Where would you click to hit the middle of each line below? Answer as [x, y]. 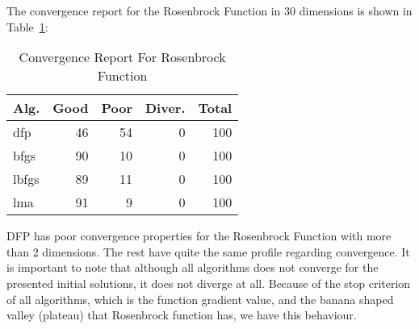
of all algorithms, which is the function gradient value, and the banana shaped [200, 299]
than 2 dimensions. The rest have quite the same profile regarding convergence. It [208, 251]
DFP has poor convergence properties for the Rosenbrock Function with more [199, 236]
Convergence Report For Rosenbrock [122, 57]
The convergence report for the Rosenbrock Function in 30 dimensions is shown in [209, 10]
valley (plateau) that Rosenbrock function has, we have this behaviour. [182, 315]
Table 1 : [27, 26]
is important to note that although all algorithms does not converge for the [193, 267]
